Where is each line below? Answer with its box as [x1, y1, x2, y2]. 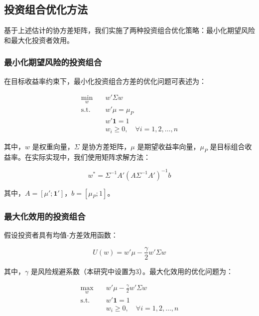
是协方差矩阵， [82, 141, 131, 151]
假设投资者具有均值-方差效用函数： [4, 229, 118, 240]
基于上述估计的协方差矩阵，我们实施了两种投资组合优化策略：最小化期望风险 [4, 25, 255, 35]
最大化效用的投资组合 [4, 210, 86, 222]
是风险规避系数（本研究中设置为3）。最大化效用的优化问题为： [30, 266, 233, 276]
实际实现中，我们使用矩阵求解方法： [31, 151, 150, 162]
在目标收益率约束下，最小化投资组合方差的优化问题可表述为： [4, 75, 206, 86]
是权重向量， [32, 141, 74, 151]
